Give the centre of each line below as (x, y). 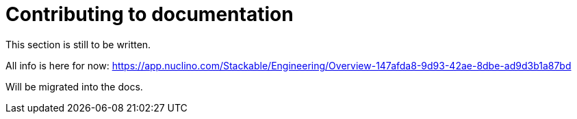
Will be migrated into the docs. (74, 86)
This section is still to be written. (78, 44)
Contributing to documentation (150, 14)
